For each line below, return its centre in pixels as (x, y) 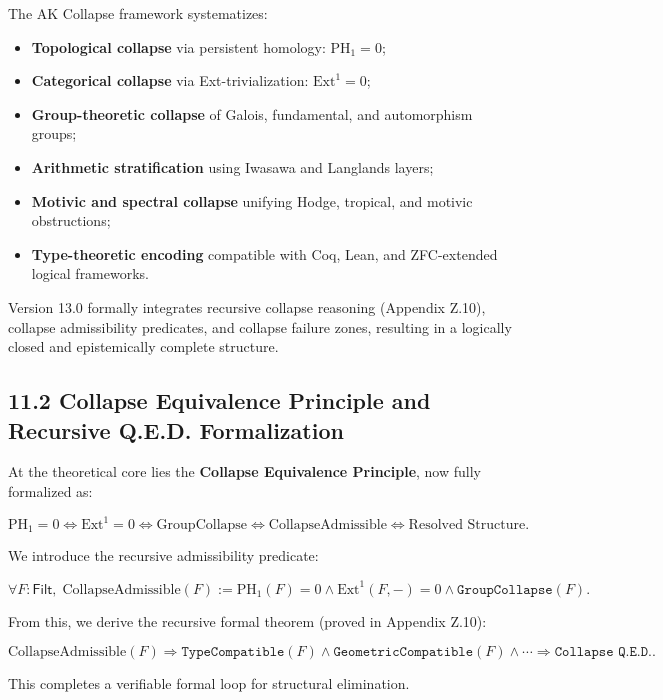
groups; (54, 133)
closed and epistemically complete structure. (143, 346)
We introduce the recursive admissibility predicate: (163, 555)
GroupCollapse (202, 525)
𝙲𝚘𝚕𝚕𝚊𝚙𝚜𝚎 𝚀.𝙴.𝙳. (603, 652)
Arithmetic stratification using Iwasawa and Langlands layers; (232, 166)
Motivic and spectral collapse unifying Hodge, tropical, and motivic (252, 200)
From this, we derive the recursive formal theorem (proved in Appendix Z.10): (247, 620)
